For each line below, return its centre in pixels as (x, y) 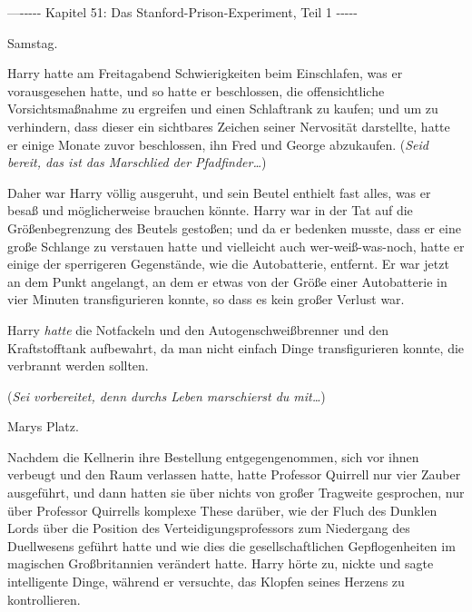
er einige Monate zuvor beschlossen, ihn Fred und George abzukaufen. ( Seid (218, 144)
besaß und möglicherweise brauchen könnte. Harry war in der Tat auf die (210, 210)
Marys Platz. (43, 426)
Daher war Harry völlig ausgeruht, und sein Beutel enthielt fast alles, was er (219, 192)
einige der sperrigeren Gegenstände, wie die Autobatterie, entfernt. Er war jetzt (228, 264)
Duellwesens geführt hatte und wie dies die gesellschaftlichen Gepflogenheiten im (231, 545)
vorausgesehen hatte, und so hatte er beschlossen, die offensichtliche (196, 90)
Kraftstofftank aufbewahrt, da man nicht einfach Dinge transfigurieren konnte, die (236, 347)
